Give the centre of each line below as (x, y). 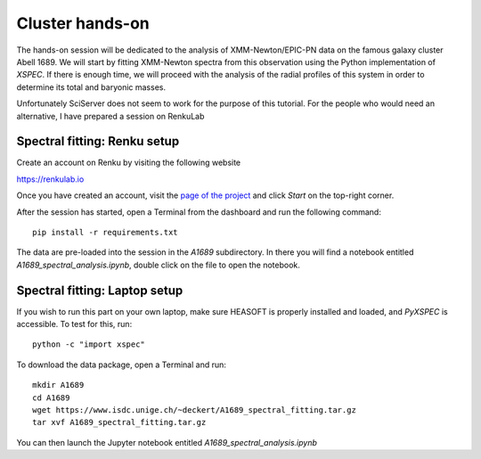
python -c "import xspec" (89, 344)
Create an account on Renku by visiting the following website (129, 163)
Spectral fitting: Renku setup (98, 141)
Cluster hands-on (83, 23)
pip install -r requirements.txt (105, 232)
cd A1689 (51, 398)
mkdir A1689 (58, 385)
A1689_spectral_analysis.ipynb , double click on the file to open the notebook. (158, 265)
